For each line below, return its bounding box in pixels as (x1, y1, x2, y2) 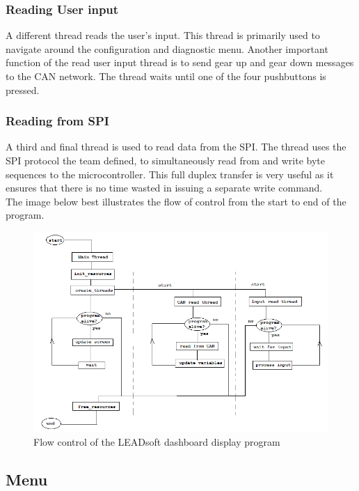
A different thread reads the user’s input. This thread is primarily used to (6, 28, 320, 42)
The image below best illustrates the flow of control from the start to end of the (6, 194, 346, 208)
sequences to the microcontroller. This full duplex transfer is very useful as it (6, 166, 334, 181)
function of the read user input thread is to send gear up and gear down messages (6, 55, 354, 70)
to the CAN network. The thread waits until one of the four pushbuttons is (6, 69, 326, 83)
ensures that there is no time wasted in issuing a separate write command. (6, 180, 323, 195)
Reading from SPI (6, 112, 109, 130)
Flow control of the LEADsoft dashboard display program (33, 434, 280, 449)
